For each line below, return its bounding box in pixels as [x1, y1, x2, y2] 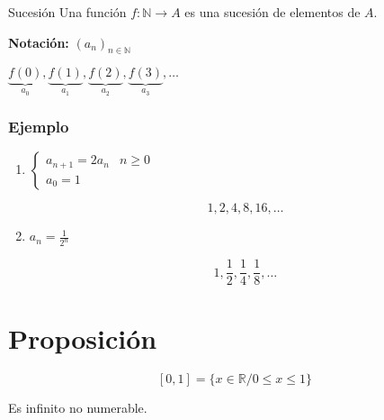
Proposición [8, 319, 157, 356]
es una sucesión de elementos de [184, 3, 361, 21]
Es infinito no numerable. [8, 397, 147, 416]
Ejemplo [8, 115, 69, 138]
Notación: [8, 32, 69, 51]
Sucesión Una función [8, 3, 127, 21]
